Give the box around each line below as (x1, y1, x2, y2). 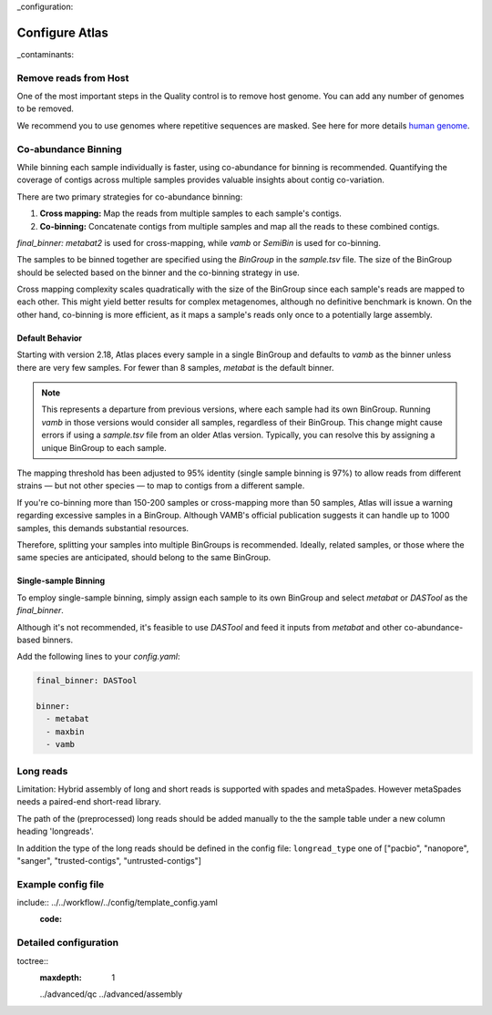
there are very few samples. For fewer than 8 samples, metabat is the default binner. (16, 362, 334, 373)
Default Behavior (16, 333, 82, 343)
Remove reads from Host (16, 71, 129, 84)
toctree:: (16, 955, 49, 966)
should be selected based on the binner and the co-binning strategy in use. (16, 267, 300, 278)
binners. (42, 634, 73, 645)
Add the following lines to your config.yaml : (16, 651, 181, 662)
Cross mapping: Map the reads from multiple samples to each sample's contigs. (39, 208, 342, 219)
